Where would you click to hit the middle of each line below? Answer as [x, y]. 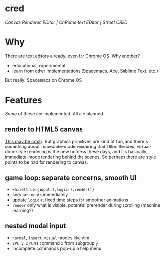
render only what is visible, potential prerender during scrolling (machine [86, 205]
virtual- [144, 146]
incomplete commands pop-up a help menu [57, 248]
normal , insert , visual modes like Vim [51, 238]
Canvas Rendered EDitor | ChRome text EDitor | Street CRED [66, 22]
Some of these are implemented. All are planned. [55, 113]
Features [24, 100]
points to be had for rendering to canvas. [47, 162]
